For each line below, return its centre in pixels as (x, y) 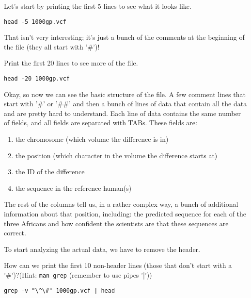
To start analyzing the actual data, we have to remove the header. (102, 249)
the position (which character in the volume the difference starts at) (116, 155)
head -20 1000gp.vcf (37, 79)
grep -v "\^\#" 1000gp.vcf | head (60, 290)
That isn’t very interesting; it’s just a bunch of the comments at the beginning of (124, 37)
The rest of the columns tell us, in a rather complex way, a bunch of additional (121, 204)
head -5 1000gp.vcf (35, 22)
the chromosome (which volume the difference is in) (92, 139)
